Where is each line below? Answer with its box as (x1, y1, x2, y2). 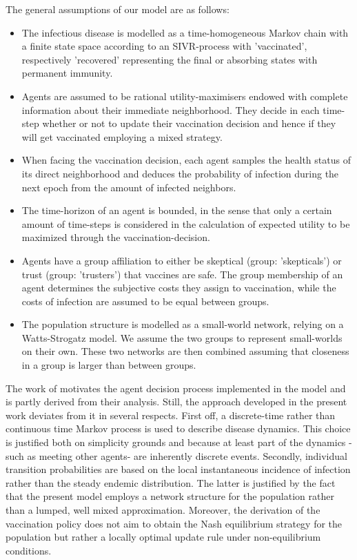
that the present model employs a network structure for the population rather (6, 489, 334, 503)
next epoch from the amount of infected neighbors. (21, 180, 236, 194)
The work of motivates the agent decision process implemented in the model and (6, 380, 346, 395)
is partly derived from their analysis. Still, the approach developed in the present (6, 394, 347, 409)
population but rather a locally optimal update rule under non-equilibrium (6, 530, 321, 544)
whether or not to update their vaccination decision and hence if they (42, 116, 336, 131)
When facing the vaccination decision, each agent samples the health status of (21, 153, 351, 167)
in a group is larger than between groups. (21, 358, 196, 372)
